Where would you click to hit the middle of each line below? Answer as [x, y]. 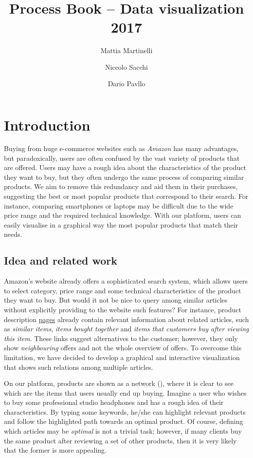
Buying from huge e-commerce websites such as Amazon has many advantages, [121, 148]
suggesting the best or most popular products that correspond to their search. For [126, 196]
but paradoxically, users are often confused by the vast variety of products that [122, 158]
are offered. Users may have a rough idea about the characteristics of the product [125, 167]
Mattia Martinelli [126, 50]
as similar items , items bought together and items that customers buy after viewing [126, 329]
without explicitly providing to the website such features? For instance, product [123, 309]
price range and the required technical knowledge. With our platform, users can [123, 215]
